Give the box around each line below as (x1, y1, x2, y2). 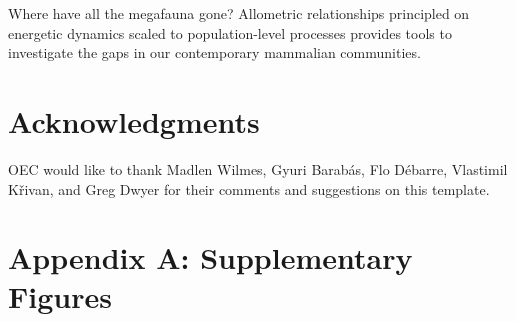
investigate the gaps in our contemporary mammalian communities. (8, 42, 421, 63)
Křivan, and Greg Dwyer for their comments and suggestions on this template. (8, 178, 490, 199)
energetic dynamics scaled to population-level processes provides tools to (8, 22, 452, 43)
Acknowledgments (8, 100, 260, 141)
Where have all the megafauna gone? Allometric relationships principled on (8, 3, 470, 23)
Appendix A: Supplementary (8, 237, 413, 278)
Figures (8, 276, 112, 317)
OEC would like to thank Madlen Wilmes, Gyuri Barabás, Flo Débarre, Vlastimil (8, 158, 508, 179)
